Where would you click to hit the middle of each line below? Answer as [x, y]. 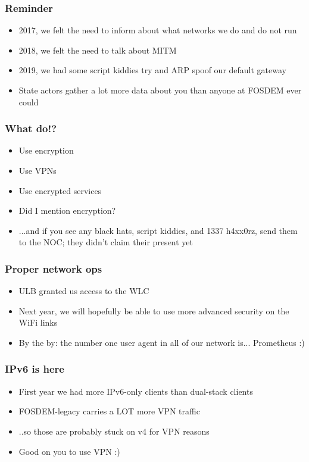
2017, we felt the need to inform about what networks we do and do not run [158, 30]
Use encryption [46, 150]
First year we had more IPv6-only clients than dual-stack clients [136, 391]
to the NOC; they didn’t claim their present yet [106, 242]
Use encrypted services [60, 190]
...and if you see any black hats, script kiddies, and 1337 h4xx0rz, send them [158, 230]
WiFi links [38, 322]
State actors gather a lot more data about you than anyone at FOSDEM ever [160, 90]
